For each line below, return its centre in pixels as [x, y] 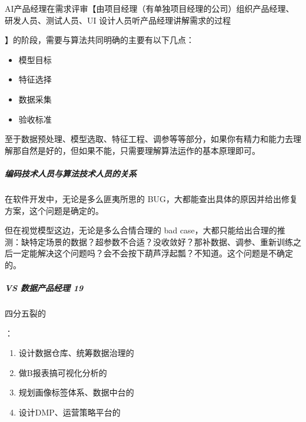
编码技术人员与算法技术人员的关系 [71, 173]
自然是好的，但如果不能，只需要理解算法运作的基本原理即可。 [140, 150]
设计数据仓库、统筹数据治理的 [76, 353]
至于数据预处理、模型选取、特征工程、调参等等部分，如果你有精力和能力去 [149, 139]
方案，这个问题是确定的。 [54, 210]
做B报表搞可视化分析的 [63, 372]
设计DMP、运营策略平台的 [69, 412]
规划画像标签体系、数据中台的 [76, 392]
